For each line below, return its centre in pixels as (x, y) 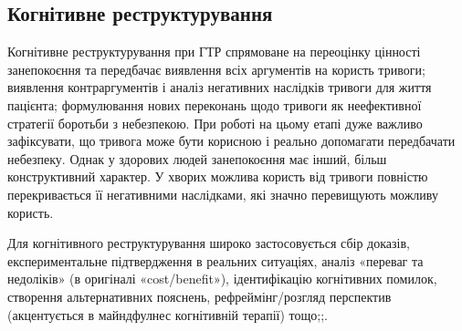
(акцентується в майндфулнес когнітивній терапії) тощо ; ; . (168, 314)
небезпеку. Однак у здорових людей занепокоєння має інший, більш (197, 158)
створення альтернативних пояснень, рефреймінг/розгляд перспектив (199, 296)
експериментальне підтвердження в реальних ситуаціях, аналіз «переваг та (215, 260)
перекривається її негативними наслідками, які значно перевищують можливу (223, 194)
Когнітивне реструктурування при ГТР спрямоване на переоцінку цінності (214, 52)
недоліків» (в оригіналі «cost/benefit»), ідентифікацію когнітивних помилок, (222, 279)
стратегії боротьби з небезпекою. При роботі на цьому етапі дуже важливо (215, 123)
